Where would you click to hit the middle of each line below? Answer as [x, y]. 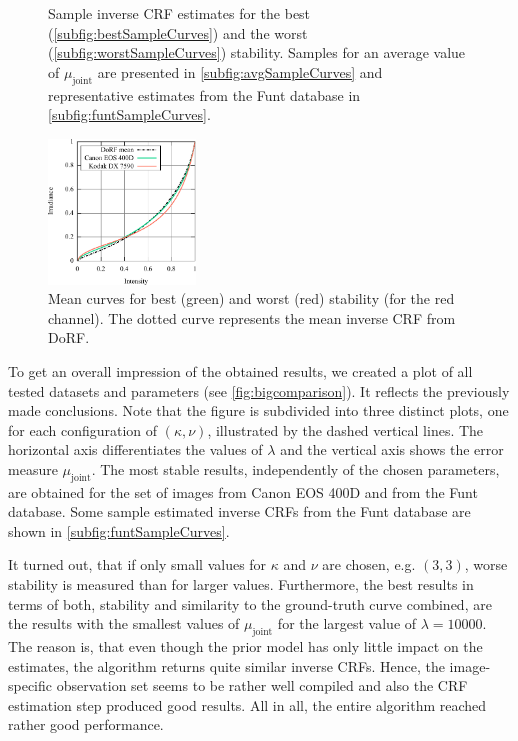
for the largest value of [347, 623]
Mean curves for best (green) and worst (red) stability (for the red [251, 298]
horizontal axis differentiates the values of [135, 449]
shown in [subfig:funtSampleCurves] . [119, 530]
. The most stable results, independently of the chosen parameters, [295, 468]
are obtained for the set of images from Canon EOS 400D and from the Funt [243, 491]
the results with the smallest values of [124, 623]
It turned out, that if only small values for [137, 564]
